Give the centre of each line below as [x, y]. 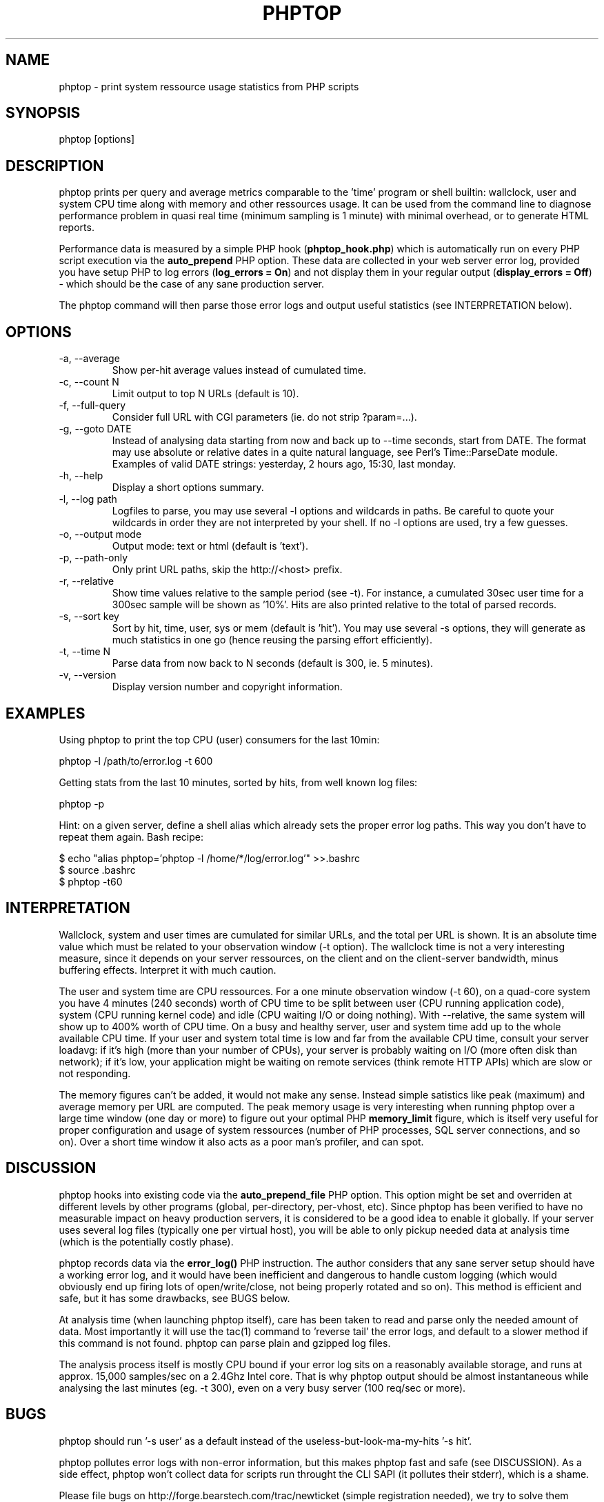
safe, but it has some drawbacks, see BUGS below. [174, 1298]
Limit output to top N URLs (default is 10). [205, 394]
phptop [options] [97, 139]
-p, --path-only [93, 558]
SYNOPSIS [43, 113]
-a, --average [89, 359]
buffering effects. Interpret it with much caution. [168, 970]
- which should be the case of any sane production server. [191, 284]
